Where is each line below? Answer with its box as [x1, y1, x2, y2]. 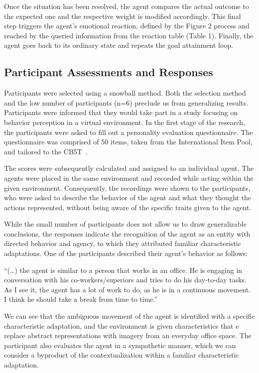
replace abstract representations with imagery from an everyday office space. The [4, 330, 252, 341]
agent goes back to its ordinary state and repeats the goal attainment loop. [4, 40, 234, 50]
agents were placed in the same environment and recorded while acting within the [4, 172, 254, 183]
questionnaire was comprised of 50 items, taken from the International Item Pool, [4, 136, 253, 147]
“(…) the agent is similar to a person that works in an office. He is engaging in [4, 264, 243, 275]
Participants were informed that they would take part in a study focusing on [4, 107, 238, 118]
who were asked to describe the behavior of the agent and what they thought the [4, 192, 252, 203]
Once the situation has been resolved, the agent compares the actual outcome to [4, 1, 249, 11]
